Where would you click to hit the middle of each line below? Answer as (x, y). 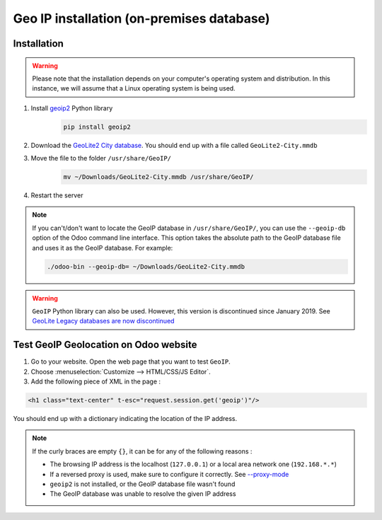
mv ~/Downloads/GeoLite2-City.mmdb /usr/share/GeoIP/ (158, 177)
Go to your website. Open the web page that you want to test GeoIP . (131, 362)
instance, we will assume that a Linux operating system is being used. (134, 88)
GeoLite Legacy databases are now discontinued (103, 321)
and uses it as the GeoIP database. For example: (103, 248)
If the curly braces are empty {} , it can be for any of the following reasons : (142, 451)
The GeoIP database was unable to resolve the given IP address (143, 494)
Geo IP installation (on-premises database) (141, 18)
